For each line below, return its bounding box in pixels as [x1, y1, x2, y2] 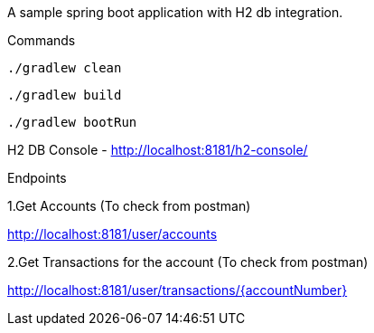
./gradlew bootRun [7, 115, 137, 129]
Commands [7, 33, 76, 48]
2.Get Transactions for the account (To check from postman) [7, 254, 369, 270]
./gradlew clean [7, 61, 122, 75]
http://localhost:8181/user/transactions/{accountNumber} [7, 282, 348, 298]
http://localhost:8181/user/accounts [7, 226, 218, 242]
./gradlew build [7, 88, 122, 102]
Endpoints [7, 170, 67, 186]
